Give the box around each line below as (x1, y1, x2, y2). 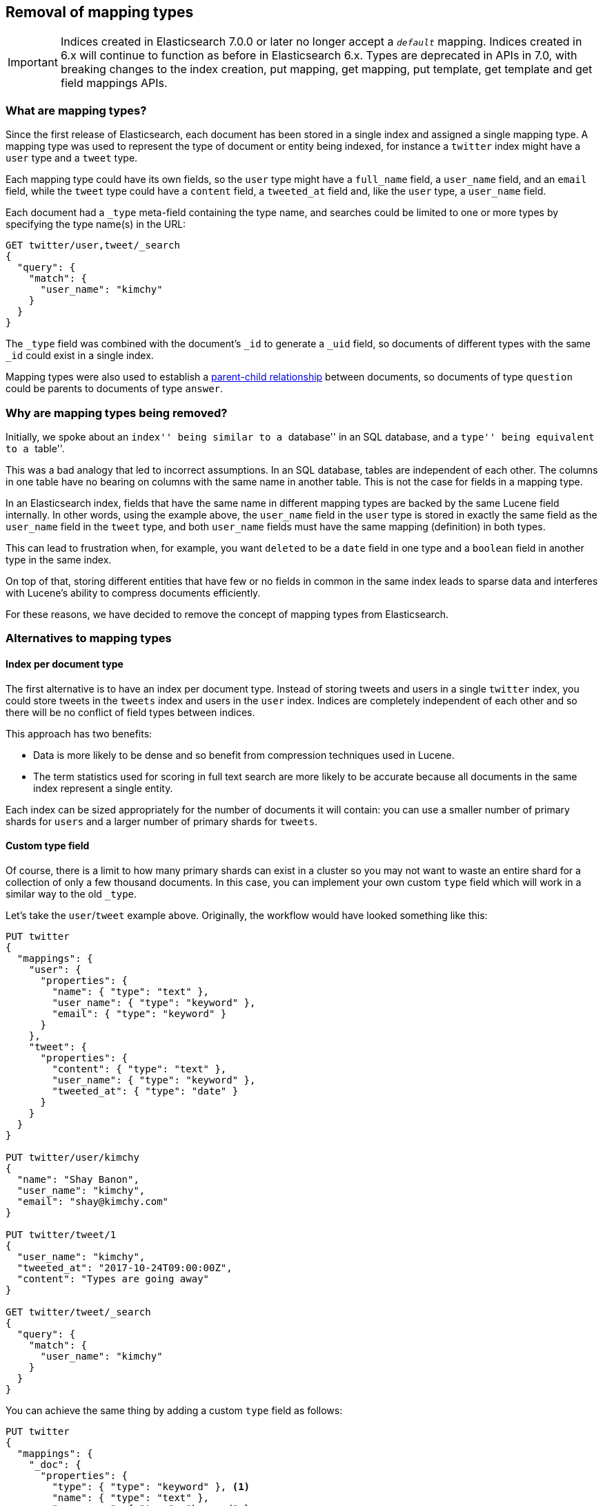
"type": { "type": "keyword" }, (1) (52, 1480, 250, 1492)
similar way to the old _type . (6, 887, 137, 900)
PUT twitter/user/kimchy (6, 1151, 139, 1163)
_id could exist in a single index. (6, 349, 154, 362)
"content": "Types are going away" (17, 1273, 210, 1284)
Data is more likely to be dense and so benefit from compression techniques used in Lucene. (33, 749, 455, 761)
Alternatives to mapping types (6, 631, 172, 646)
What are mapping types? (6, 103, 147, 117)
